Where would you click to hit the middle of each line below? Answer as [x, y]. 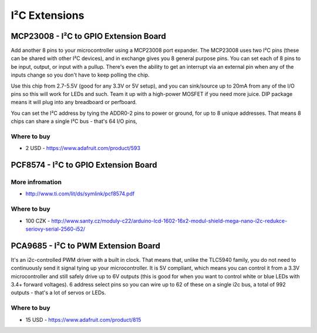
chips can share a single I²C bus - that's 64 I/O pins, [74, 121]
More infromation [36, 182]
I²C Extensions [48, 15]
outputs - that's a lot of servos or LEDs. [58, 293]
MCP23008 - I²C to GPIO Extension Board [89, 36]
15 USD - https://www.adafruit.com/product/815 [83, 319]
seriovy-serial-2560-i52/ [55, 229]
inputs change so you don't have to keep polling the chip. [80, 75]
